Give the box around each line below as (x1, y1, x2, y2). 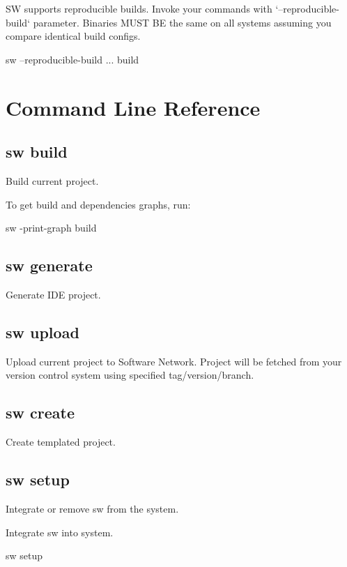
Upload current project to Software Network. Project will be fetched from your (6, 354, 342, 368)
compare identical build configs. (6, 29, 141, 43)
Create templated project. (6, 434, 116, 449)
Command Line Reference (6, 93, 261, 121)
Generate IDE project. (6, 287, 101, 301)
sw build (6, 141, 68, 162)
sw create (6, 402, 75, 423)
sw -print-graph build (6, 220, 97, 235)
